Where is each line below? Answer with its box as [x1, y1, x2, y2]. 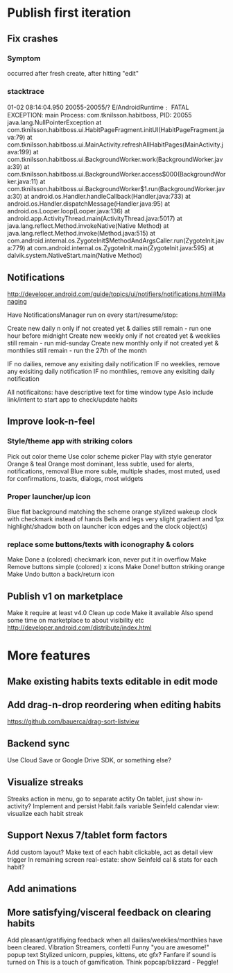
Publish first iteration [7, 5, 132, 21]
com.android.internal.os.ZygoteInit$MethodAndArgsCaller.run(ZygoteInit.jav [7, 236, 225, 245]
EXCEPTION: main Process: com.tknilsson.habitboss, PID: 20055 [7, 111, 192, 120]
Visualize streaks [7, 776, 84, 788]
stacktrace [7, 86, 45, 96]
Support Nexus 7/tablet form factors [7, 829, 168, 842]
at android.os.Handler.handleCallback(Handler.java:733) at [24, 193, 191, 201]
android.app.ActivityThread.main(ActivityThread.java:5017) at [7, 214, 182, 223]
